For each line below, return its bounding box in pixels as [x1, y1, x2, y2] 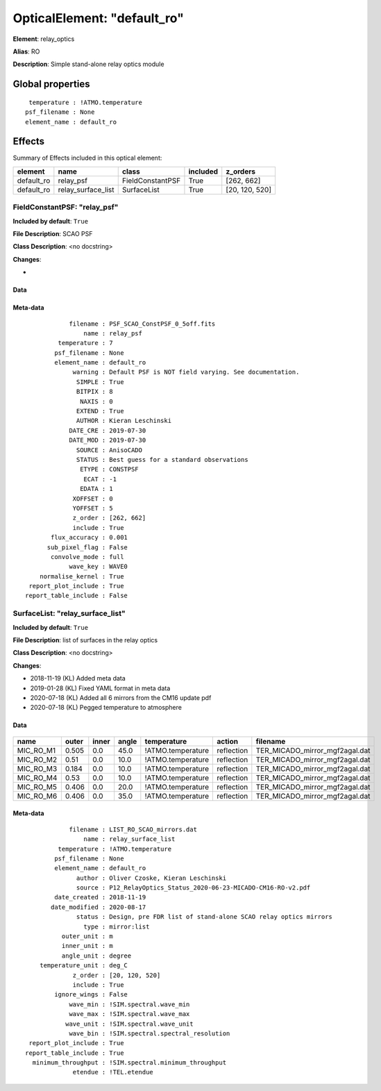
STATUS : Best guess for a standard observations [76, 456, 249, 463]
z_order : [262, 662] [72, 514, 146, 522]
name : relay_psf [83, 329, 142, 337]
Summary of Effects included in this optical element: [12, 153, 162, 163]
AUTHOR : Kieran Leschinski [76, 417, 172, 425]
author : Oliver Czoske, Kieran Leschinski [76, 874, 227, 882]
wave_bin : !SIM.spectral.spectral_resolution [69, 1029, 230, 1038]
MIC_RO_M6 [17, 791, 58, 801]
